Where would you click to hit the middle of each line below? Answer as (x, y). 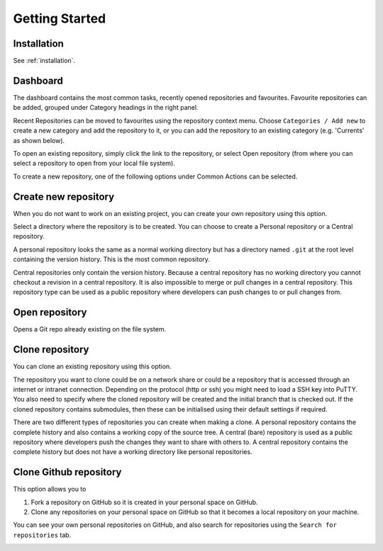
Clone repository (51, 350)
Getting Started (60, 18)
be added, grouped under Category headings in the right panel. (106, 108)
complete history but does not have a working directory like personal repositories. (133, 452)
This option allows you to (50, 489)
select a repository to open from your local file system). (94, 164)
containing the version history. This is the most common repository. (112, 259)
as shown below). (39, 140)
